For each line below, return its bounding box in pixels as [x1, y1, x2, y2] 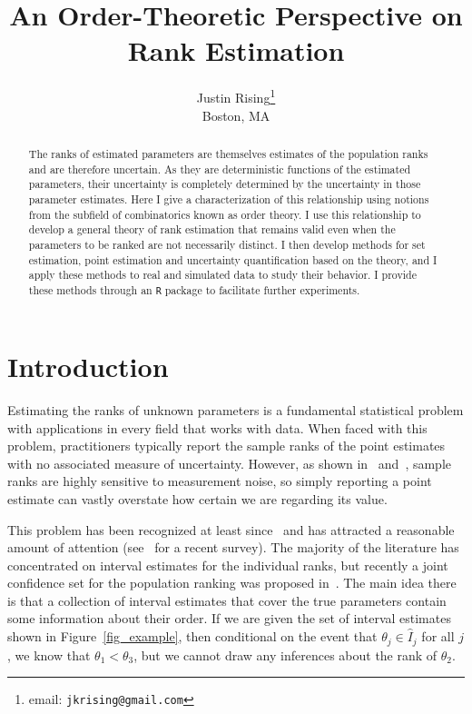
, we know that [7, 645, 91, 664]
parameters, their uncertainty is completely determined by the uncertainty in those [28, 176, 421, 192]
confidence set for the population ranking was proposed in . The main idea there [7, 573, 457, 592]
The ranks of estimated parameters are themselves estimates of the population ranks [28, 145, 428, 161]
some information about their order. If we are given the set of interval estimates [7, 609, 451, 628]
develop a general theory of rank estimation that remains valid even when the [28, 222, 396, 237]
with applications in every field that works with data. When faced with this [7, 418, 428, 437]
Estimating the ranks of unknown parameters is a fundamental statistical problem [7, 400, 464, 419]
